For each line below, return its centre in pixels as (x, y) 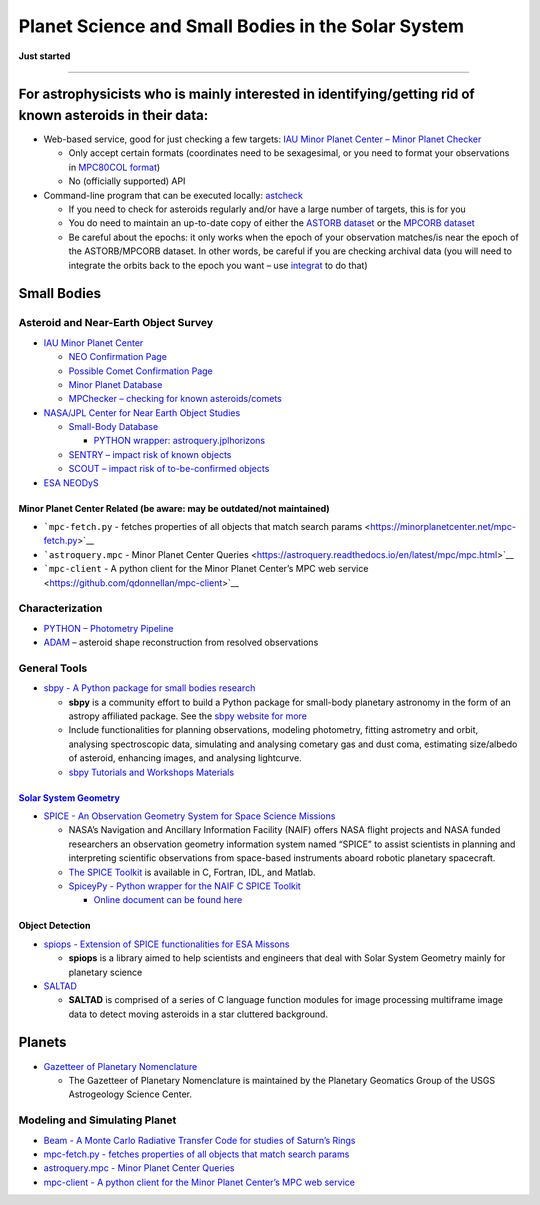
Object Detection (54, 926)
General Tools (53, 668)
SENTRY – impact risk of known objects (150, 454)
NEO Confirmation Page (117, 357)
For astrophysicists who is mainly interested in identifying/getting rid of (246, 94)
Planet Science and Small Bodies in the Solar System (241, 26)
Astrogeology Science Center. (130, 1094)
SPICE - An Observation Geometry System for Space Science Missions (189, 816)
